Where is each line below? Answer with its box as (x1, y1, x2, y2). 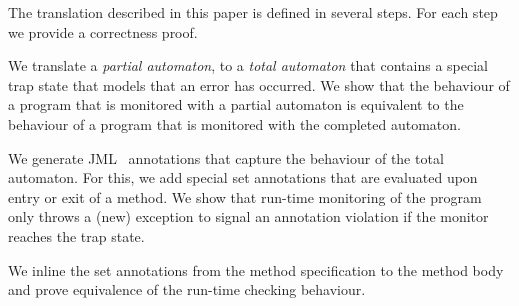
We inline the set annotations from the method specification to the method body (8, 259, 504, 280)
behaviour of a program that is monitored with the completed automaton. (8, 113, 461, 134)
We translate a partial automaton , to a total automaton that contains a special (8, 55, 488, 76)
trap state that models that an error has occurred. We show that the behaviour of (8, 74, 510, 95)
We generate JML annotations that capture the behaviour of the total (8, 147, 444, 168)
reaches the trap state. (8, 225, 145, 246)
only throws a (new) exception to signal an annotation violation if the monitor (8, 206, 489, 227)
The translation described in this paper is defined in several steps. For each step (8, 2, 498, 22)
